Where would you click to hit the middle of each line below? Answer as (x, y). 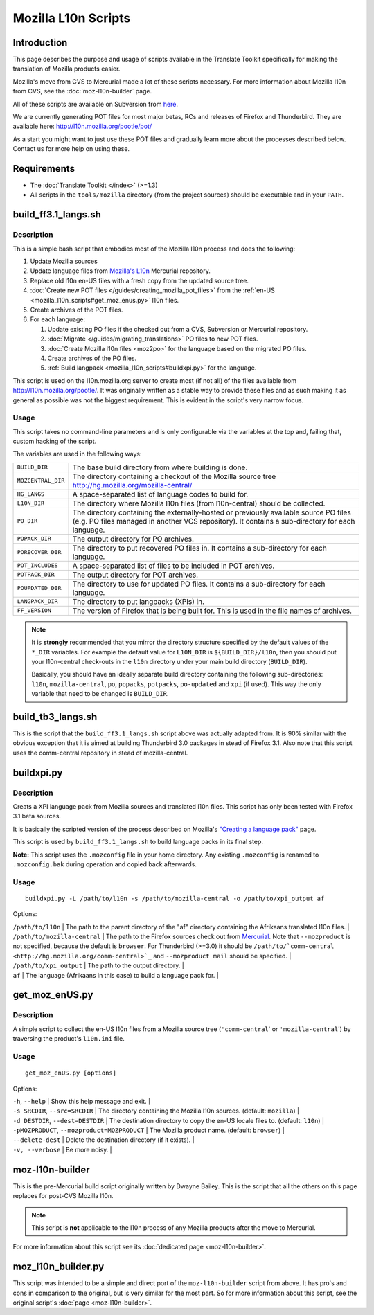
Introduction (40, 43)
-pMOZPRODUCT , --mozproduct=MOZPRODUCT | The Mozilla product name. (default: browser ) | (149, 1130)
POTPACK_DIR (36, 575)
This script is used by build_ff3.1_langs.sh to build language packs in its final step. (138, 842)
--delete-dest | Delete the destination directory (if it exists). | (104, 1140)
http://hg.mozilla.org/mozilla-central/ (132, 485)
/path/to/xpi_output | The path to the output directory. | (99, 965)
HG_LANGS (31, 494)
